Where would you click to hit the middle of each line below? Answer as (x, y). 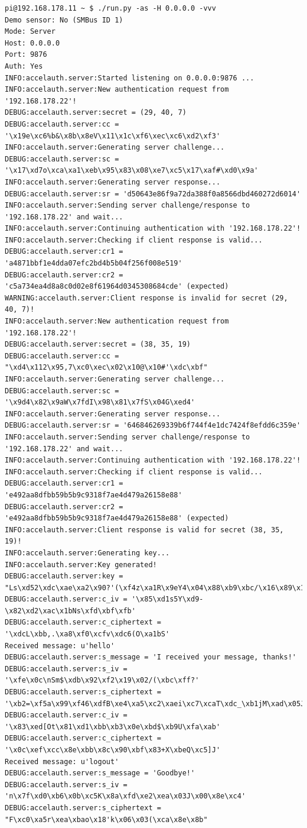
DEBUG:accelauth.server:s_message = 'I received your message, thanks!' (151, 657)
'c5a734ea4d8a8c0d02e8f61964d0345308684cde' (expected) (117, 287)
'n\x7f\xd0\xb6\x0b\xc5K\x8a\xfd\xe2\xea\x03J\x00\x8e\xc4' (125, 796)
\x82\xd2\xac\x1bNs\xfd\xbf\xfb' (70, 611)
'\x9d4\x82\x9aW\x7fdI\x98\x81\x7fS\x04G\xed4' (100, 402)
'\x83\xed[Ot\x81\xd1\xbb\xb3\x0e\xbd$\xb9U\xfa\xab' (113, 727)
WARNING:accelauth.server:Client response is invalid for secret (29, (146, 298)
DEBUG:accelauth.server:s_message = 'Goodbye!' (100, 773)
